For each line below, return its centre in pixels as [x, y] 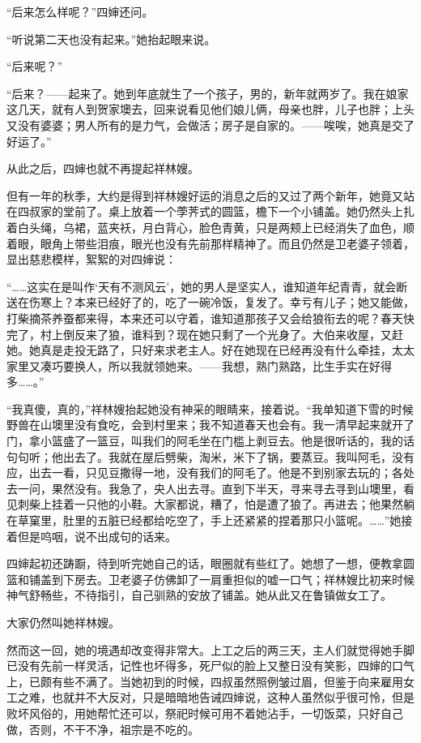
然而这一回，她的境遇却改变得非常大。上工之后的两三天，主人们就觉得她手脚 [210, 649]
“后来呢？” [35, 66]
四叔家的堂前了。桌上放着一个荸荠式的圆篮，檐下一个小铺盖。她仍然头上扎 [216, 211]
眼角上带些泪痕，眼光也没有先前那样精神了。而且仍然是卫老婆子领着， [227, 243]
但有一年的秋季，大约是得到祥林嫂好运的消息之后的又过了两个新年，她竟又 [205, 195]
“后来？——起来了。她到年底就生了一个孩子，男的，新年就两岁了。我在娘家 [208, 93]
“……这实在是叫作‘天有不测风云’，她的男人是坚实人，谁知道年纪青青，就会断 [207, 286]
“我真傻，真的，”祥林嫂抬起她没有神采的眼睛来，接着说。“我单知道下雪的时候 [210, 408]
